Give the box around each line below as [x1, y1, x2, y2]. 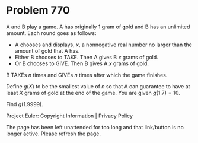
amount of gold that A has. [14, 47, 80, 54]
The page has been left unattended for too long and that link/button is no [6, 123, 184, 131]
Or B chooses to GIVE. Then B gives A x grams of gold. [14, 60, 149, 67]
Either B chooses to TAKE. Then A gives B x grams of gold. [14, 53, 158, 61]
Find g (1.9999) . [6, 100, 43, 107]
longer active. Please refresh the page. [6, 130, 101, 137]
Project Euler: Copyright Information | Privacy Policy [6, 112, 133, 119]
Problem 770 [6, 4, 70, 17]
